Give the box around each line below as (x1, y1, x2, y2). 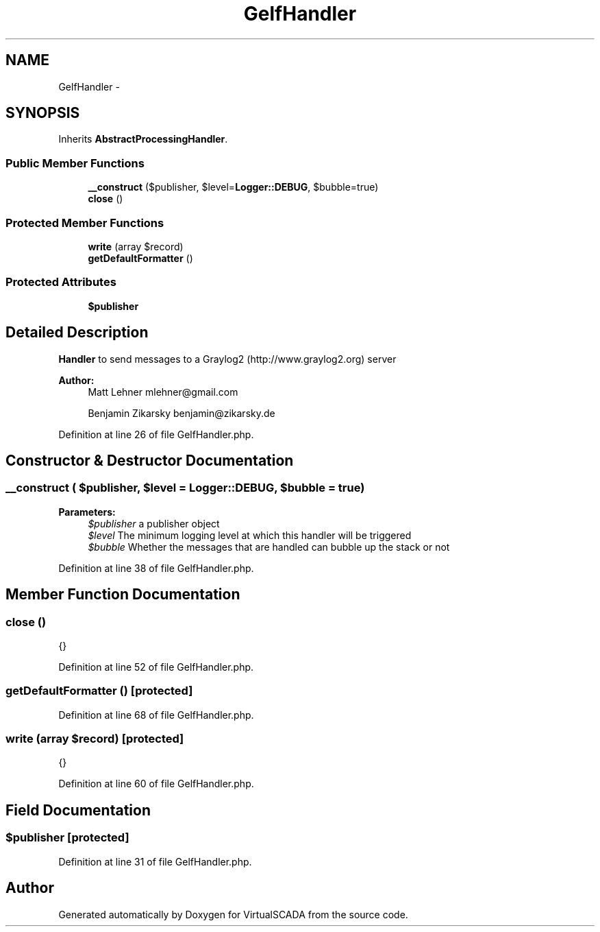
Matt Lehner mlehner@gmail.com (88, 385, 238, 398)
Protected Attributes (5, 275, 116, 289)
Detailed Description (5, 324, 149, 342)
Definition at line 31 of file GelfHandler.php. (58, 855, 252, 868)
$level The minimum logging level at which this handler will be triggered (88, 529, 412, 541)
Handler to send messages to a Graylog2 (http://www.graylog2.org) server (58, 353, 397, 365)
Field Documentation (5, 801, 151, 819)
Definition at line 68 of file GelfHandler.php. (58, 708, 254, 721)
